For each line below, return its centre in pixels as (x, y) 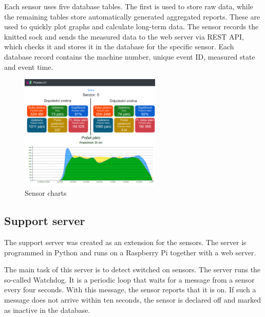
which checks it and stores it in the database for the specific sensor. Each (119, 46)
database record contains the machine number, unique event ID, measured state (130, 56)
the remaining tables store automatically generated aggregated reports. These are (132, 16)
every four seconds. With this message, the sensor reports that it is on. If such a (130, 290)
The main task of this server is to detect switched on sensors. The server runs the (132, 269)
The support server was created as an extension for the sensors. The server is (125, 242)
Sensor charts (46, 193)
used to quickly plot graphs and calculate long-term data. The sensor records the (131, 26)
